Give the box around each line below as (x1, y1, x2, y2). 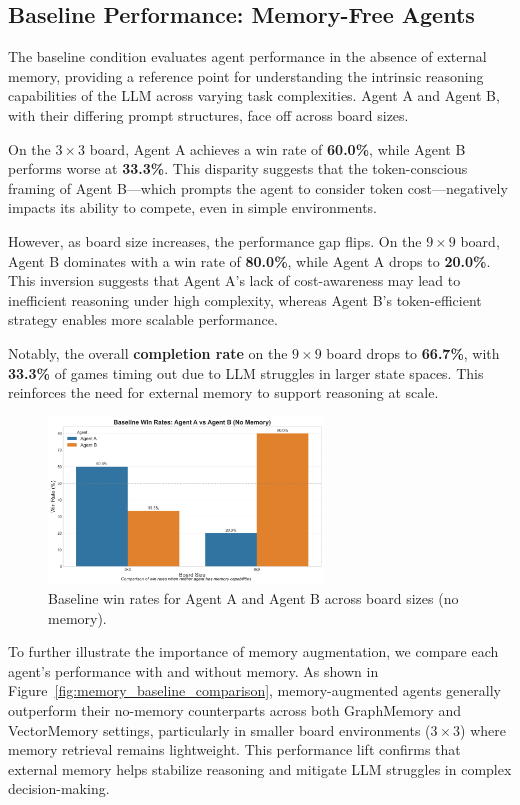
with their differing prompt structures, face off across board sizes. (8, 104, 409, 125)
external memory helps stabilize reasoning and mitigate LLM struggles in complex (8, 758, 512, 779)
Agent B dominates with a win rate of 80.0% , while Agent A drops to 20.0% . (8, 250, 491, 271)
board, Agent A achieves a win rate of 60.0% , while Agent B (89, 138, 466, 159)
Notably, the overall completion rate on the (8, 342, 288, 363)
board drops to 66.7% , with (326, 342, 500, 363)
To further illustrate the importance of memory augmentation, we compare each (8, 641, 499, 662)
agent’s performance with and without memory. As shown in (8, 660, 379, 681)
